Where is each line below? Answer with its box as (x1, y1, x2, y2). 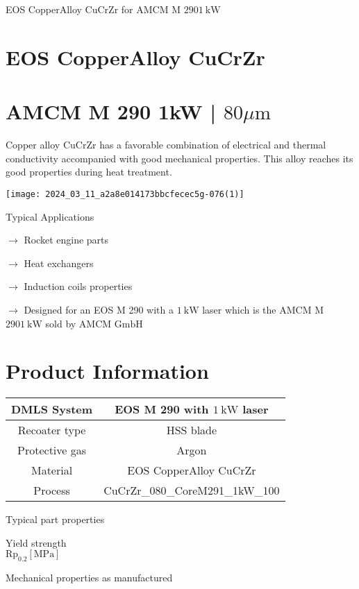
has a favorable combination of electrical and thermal (99, 137, 326, 152)
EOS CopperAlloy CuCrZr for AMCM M (6, 2, 181, 16)
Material (31, 462, 73, 479)
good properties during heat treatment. (6, 164, 172, 179)
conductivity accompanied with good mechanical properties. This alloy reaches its (6, 151, 353, 165)
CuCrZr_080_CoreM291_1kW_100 (103, 482, 280, 499)
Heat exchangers (24, 255, 94, 270)
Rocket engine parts (24, 232, 109, 247)
